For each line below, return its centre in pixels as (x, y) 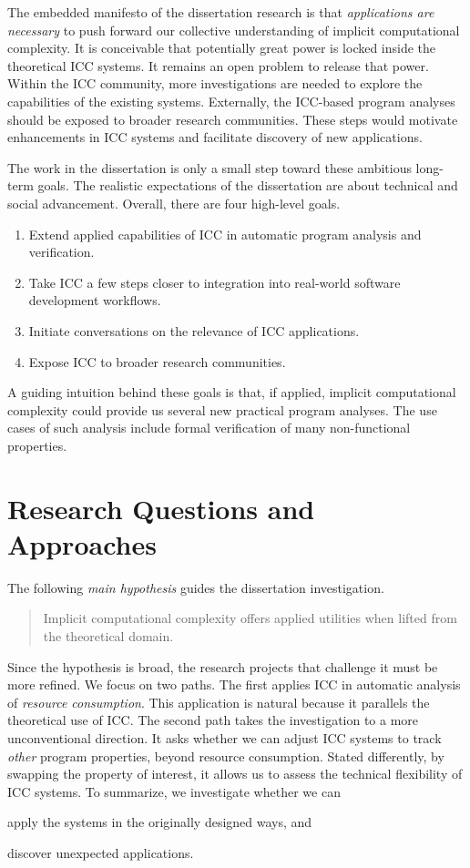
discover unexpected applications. (101, 852)
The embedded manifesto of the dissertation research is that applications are (221, 12)
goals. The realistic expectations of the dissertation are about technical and (248, 185)
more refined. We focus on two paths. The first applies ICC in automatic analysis (234, 684)
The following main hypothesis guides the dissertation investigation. (196, 587)
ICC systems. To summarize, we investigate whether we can (174, 791)
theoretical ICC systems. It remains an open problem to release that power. (218, 65)
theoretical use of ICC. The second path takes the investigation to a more (213, 720)
